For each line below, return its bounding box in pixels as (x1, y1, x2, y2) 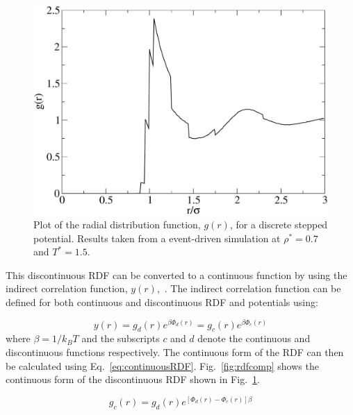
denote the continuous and (197, 331, 311, 346)
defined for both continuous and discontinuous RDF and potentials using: (6, 295, 318, 309)
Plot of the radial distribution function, (33, 217, 201, 232)
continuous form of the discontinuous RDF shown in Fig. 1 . (6, 372, 260, 387)
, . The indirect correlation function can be (156, 281, 341, 296)
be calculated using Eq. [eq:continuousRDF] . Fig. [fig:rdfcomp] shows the (6, 358, 319, 373)
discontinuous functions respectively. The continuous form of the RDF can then (6, 345, 344, 359)
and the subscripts (81, 331, 160, 346)
